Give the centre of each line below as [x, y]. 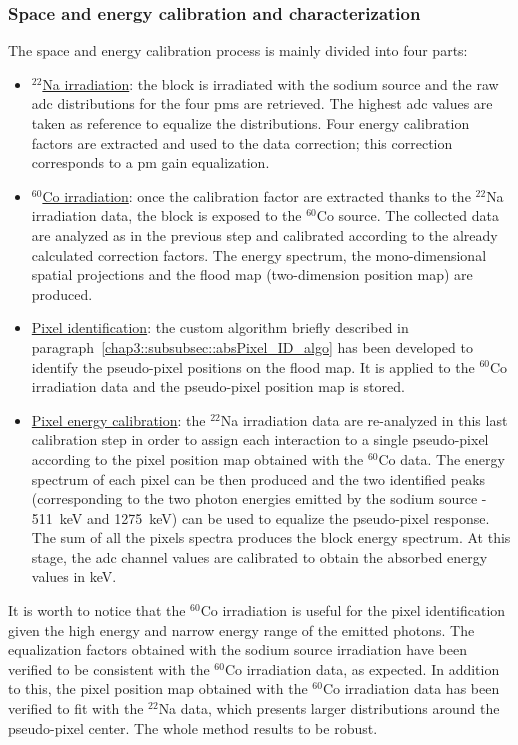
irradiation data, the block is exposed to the [166, 215]
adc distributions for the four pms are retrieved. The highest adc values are [262, 103]
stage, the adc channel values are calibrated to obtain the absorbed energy [259, 556]
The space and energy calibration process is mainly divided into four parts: [238, 50]
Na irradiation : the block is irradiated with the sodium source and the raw [270, 83]
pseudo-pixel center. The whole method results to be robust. [193, 727]
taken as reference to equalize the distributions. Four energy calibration [250, 123]
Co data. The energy [441, 458]
